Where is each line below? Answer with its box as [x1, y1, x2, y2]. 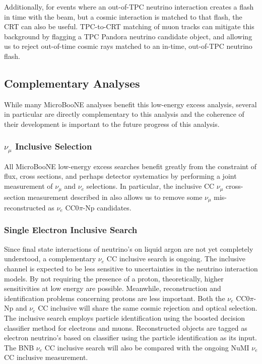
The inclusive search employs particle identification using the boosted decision [4, 312, 245, 323]
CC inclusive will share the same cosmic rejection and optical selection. [38, 303, 257, 313]
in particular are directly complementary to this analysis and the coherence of [4, 109, 244, 119]
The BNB [4, 342, 34, 352]
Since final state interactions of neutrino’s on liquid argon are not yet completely [4, 243, 253, 254]
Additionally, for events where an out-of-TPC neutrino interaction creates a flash [4, 2, 254, 12]
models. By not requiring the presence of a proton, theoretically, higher [4, 273, 224, 283]
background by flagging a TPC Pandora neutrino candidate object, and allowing [4, 31, 252, 41]
